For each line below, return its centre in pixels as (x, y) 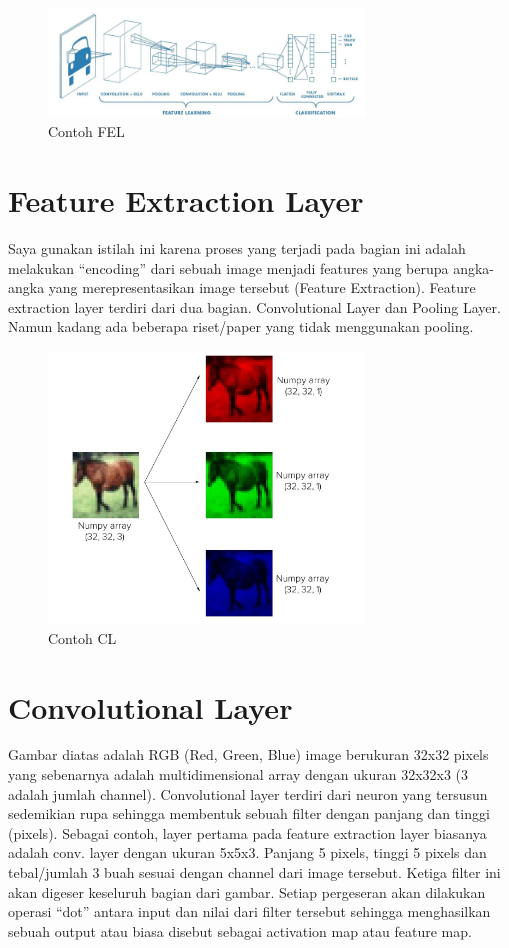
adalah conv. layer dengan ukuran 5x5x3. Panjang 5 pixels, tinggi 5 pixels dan (247, 852)
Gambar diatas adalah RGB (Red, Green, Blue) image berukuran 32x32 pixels (248, 754)
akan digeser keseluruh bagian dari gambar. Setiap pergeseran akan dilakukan (247, 891)
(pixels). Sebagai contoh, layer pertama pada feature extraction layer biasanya (247, 832)
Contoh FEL (86, 131)
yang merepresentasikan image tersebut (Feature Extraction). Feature (262, 287)
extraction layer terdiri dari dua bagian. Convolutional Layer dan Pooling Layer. (254, 306)
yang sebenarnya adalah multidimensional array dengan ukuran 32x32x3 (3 (238, 774)
